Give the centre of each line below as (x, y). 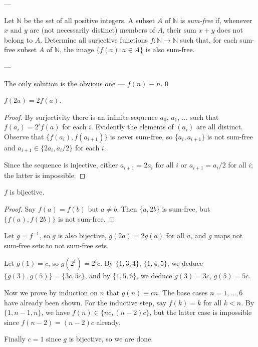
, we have (56, 312)
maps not (228, 235)
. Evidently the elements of (132, 127)
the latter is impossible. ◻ (45, 175)
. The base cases (183, 292)
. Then (127, 209)
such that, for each (209, 39)
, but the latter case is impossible (201, 312)
